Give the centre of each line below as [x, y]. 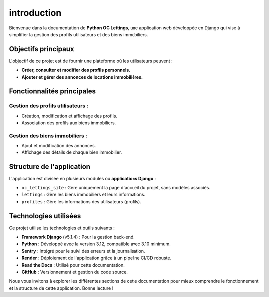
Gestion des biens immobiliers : [48, 136]
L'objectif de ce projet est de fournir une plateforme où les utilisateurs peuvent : [91, 61]
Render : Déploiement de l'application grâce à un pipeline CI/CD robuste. [97, 258]
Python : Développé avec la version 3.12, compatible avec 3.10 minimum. [96, 244]
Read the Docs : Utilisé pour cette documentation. [73, 265]
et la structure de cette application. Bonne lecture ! [61, 288]
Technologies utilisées [45, 216]
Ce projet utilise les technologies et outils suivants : [62, 228]
